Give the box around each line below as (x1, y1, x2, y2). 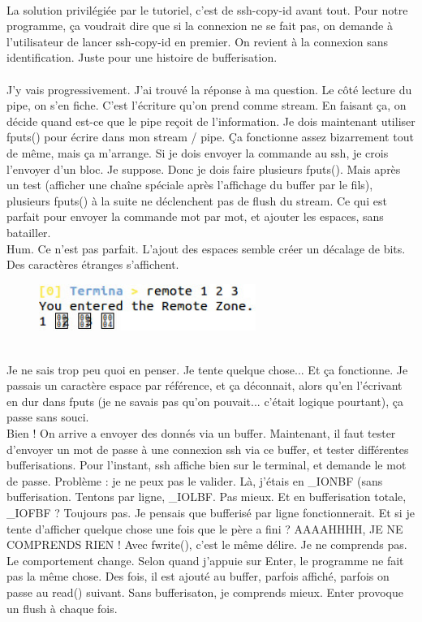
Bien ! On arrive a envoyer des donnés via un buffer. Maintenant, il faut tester (6, 424, 396, 441)
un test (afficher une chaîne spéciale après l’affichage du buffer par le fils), (6, 176, 373, 193)
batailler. (6, 223, 51, 240)
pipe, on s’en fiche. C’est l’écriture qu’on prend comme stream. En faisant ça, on (6, 97, 407, 114)
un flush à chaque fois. (6, 599, 118, 616)
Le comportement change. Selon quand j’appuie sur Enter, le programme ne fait (6, 551, 404, 568)
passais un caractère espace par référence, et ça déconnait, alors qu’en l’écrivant (6, 377, 403, 394)
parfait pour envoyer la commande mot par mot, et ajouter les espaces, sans (6, 208, 384, 225)
